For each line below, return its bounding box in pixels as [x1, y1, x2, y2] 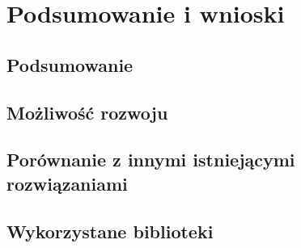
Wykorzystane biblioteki [6, 218, 214, 243]
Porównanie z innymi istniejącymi [6, 147, 295, 172]
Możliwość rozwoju [6, 99, 168, 124]
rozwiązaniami [6, 170, 128, 195]
